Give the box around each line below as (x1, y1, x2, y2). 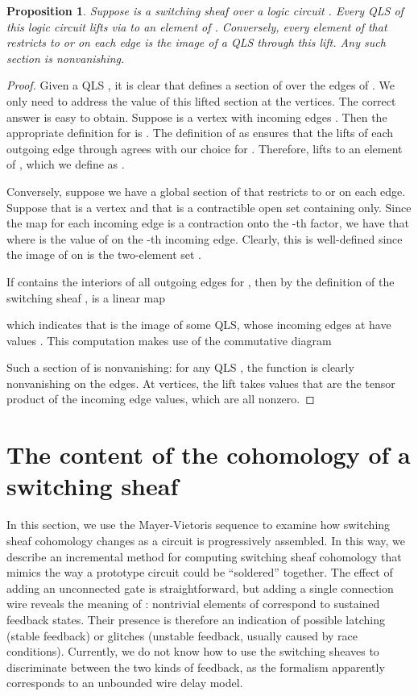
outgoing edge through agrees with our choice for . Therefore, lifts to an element (6, 140, 403, 156)
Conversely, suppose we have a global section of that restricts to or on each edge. (6, 182, 406, 199)
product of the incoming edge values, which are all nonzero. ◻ (6, 390, 315, 407)
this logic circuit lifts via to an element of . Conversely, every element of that (6, 18, 387, 35)
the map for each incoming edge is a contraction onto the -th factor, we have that (6, 215, 409, 231)
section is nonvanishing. (6, 49, 125, 66)
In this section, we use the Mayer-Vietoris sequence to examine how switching (6, 516, 391, 533)
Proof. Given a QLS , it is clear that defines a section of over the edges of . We (6, 77, 395, 94)
